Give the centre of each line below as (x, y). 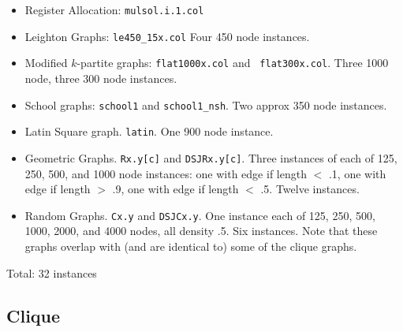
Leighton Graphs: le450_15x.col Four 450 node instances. (167, 36)
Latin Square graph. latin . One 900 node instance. (149, 131)
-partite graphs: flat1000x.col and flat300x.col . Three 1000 (233, 63)
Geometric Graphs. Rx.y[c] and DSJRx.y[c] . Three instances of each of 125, (211, 157)
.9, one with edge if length (175, 189)
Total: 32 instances (52, 272)
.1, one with (357, 173)
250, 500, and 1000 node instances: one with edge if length (166, 173)
